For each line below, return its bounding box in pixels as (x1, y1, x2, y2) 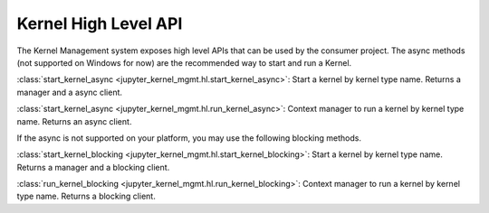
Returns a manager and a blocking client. (16, 162, 170, 172)
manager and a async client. (16, 87, 122, 97)
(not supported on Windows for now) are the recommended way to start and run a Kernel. (16, 57, 352, 68)
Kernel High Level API (16, 14, 183, 33)
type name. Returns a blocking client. (16, 190, 156, 202)
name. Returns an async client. (16, 116, 132, 126)
